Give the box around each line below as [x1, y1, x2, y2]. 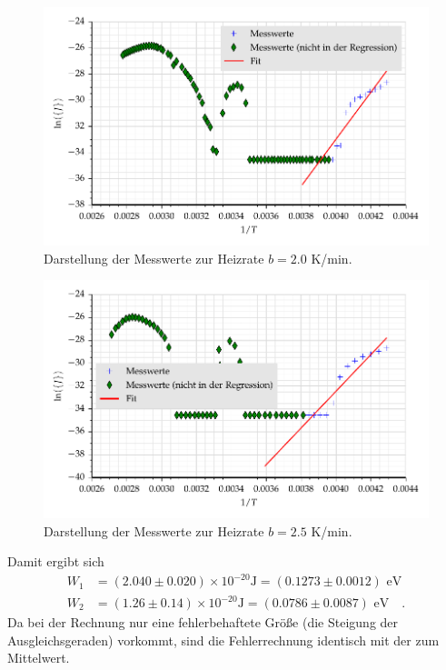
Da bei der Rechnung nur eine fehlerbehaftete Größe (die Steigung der [7, 613, 399, 632]
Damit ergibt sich [7, 552, 104, 571]
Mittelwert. [7, 648, 70, 667]
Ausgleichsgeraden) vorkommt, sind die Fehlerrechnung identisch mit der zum [7, 630, 440, 649]
